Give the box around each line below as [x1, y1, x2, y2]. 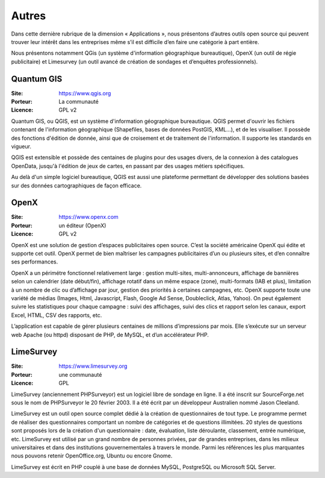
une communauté [58, 371, 102, 378]
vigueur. [11, 142, 31, 150]
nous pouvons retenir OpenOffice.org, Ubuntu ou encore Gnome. [11, 452, 173, 459]
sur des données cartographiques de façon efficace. [11, 181, 142, 189]
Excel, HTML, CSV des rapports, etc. [11, 311, 102, 319]
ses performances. [11, 258, 58, 265]
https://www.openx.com [58, 213, 119, 221]
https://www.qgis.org [58, 89, 111, 96]
